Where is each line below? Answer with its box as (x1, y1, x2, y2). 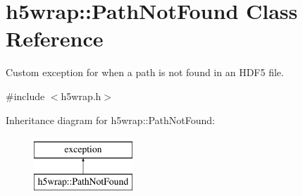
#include (6, 88, 45, 103)
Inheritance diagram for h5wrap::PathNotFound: (6, 112, 215, 127)
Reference (6, 24, 104, 53)
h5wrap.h (61, 88, 101, 103)
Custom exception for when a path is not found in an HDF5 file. (6, 65, 284, 80)
